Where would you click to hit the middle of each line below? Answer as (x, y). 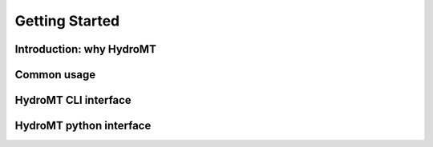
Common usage (55, 75)
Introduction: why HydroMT (85, 49)
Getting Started (67, 21)
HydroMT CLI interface (73, 100)
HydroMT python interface (83, 126)
